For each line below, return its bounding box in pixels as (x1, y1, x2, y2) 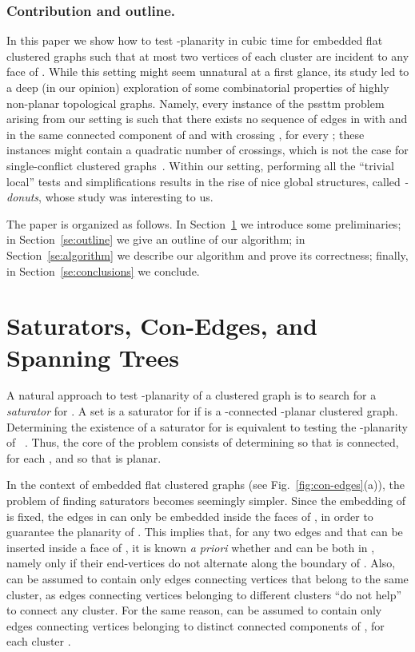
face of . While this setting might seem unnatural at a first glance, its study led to (6, 63, 409, 80)
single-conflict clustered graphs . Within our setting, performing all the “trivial (6, 157, 394, 173)
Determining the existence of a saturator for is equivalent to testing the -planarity (6, 418, 408, 435)
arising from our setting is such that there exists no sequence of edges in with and (6, 110, 408, 127)
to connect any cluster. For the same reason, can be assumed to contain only (6, 602, 382, 618)
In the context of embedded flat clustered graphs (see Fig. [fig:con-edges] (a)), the (6, 476, 405, 493)
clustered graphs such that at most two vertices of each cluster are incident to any (6, 47, 409, 64)
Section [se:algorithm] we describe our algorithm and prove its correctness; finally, (6, 246, 409, 263)
